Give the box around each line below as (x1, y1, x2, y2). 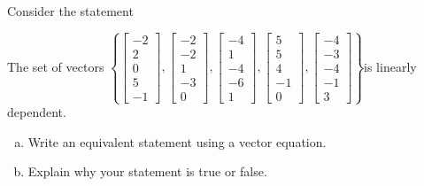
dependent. (7, 103, 66, 121)
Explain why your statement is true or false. (27, 162, 267, 181)
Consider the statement (7, 2, 134, 19)
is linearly (364, 57, 417, 75)
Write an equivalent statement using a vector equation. (27, 132, 327, 151)
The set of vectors (7, 57, 104, 75)
